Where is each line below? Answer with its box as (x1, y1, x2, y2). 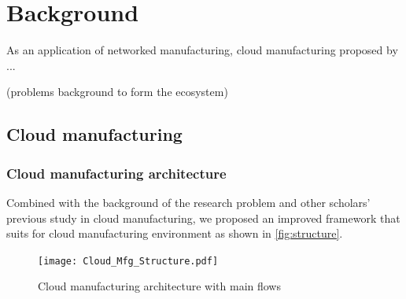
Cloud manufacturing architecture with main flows (38, 278, 281, 294)
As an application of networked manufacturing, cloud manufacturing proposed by (6, 42, 398, 58)
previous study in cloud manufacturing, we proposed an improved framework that (6, 209, 400, 226)
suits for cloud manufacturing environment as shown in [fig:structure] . (6, 225, 343, 242)
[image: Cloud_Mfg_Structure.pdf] (38, 255, 219, 267)
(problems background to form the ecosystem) (6, 83, 228, 100)
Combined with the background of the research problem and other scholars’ (6, 194, 371, 210)
